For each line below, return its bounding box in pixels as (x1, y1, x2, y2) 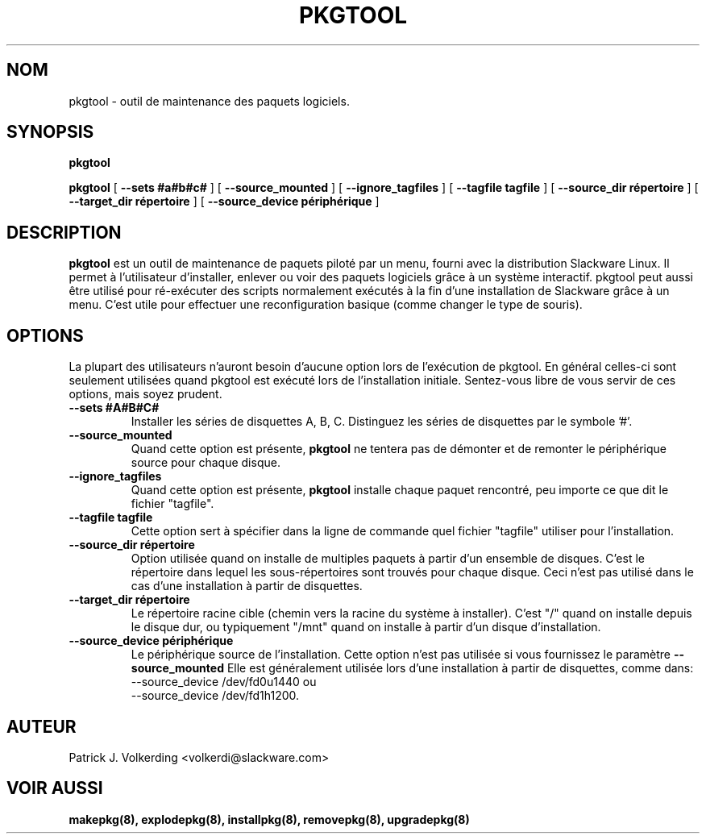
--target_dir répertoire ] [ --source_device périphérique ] (69, 194, 380, 209)
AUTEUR (6, 716, 77, 737)
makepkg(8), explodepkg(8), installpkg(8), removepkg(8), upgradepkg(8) (69, 812, 470, 826)
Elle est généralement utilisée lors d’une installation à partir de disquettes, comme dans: (226, 661, 694, 676)
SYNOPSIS (6, 122, 94, 143)
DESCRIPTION (6, 222, 122, 243)
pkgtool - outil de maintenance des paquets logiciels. (69, 94, 350, 108)
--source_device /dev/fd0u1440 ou (131, 675, 317, 689)
